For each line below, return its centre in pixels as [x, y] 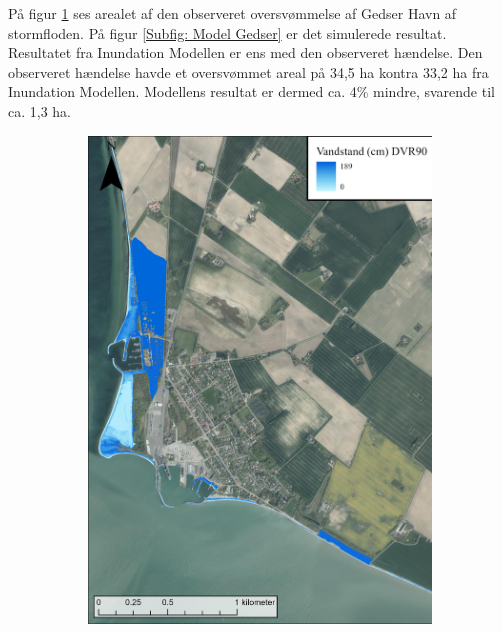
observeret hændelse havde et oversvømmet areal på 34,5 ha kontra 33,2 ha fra [248, 71]
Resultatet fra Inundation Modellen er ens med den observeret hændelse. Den [245, 52]
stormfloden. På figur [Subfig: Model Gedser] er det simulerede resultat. [227, 32]
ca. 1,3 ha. [39, 110]
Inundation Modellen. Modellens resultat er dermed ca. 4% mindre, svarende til [251, 91]
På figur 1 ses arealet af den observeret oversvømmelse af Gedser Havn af [232, 13]
